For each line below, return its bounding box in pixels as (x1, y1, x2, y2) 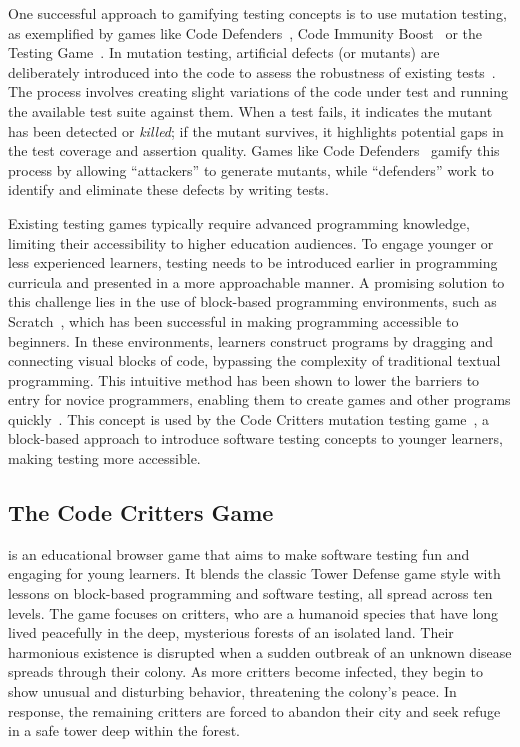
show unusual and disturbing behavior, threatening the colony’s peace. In (8, 681, 457, 702)
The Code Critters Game (8, 497, 274, 528)
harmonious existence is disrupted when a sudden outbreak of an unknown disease (8, 641, 512, 662)
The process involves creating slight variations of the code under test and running (8, 81, 508, 102)
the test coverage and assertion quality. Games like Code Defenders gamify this (8, 140, 500, 161)
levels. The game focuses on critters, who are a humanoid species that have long (8, 602, 499, 623)
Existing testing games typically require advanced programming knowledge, (8, 212, 470, 233)
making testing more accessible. (8, 448, 201, 469)
